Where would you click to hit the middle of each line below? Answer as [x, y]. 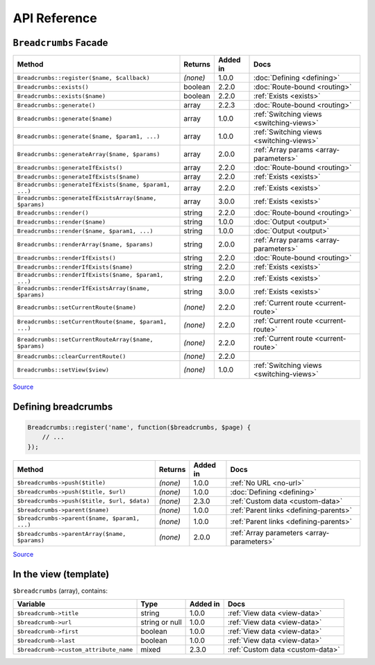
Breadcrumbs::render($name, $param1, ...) [85, 231]
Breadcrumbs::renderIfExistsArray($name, [83, 288]
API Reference [55, 18]
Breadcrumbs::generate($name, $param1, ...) [89, 136]
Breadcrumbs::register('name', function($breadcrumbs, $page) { [139, 428]
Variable [31, 604]
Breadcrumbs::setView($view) [63, 370]
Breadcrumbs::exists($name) [61, 96]
